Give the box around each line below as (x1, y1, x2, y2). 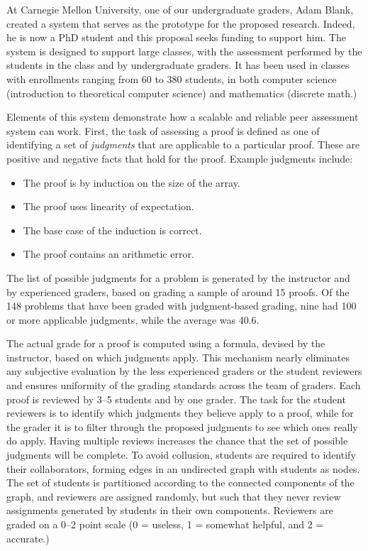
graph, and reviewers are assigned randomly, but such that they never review (6, 489, 341, 503)
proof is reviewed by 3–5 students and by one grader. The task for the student (6, 391, 346, 406)
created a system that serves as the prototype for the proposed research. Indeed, (6, 16, 355, 31)
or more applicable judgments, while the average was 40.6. (6, 312, 260, 327)
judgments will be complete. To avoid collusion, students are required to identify (6, 447, 356, 462)
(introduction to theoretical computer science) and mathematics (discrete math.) (6, 85, 357, 100)
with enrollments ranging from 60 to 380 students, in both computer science (6, 71, 337, 86)
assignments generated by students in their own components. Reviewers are (6, 503, 333, 518)
